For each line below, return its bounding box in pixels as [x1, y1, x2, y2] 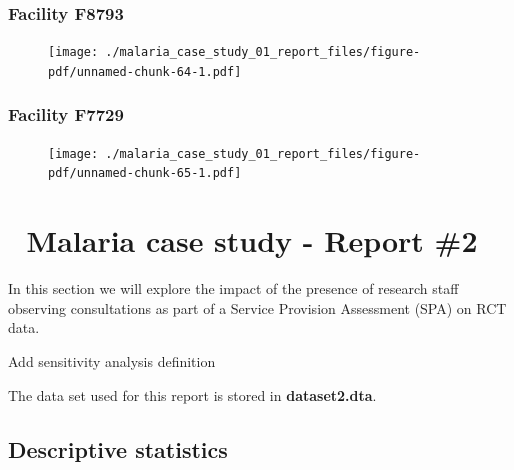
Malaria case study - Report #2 [26, 220, 478, 261]
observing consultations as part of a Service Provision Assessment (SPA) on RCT [8, 297, 507, 318]
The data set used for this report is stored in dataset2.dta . [8, 384, 377, 405]
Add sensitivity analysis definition [8, 350, 216, 371]
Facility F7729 [8, 102, 124, 127]
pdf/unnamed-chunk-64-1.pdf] [48, 64, 242, 79]
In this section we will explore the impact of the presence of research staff [8, 278, 459, 299]
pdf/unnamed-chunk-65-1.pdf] [48, 166, 242, 181]
